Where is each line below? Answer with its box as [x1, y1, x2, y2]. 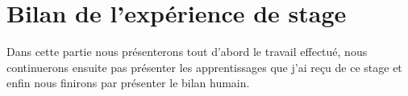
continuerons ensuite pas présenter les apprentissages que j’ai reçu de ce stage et [6, 58, 402, 75]
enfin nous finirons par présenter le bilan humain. [6, 74, 250, 91]
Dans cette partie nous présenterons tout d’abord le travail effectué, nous [6, 43, 368, 60]
